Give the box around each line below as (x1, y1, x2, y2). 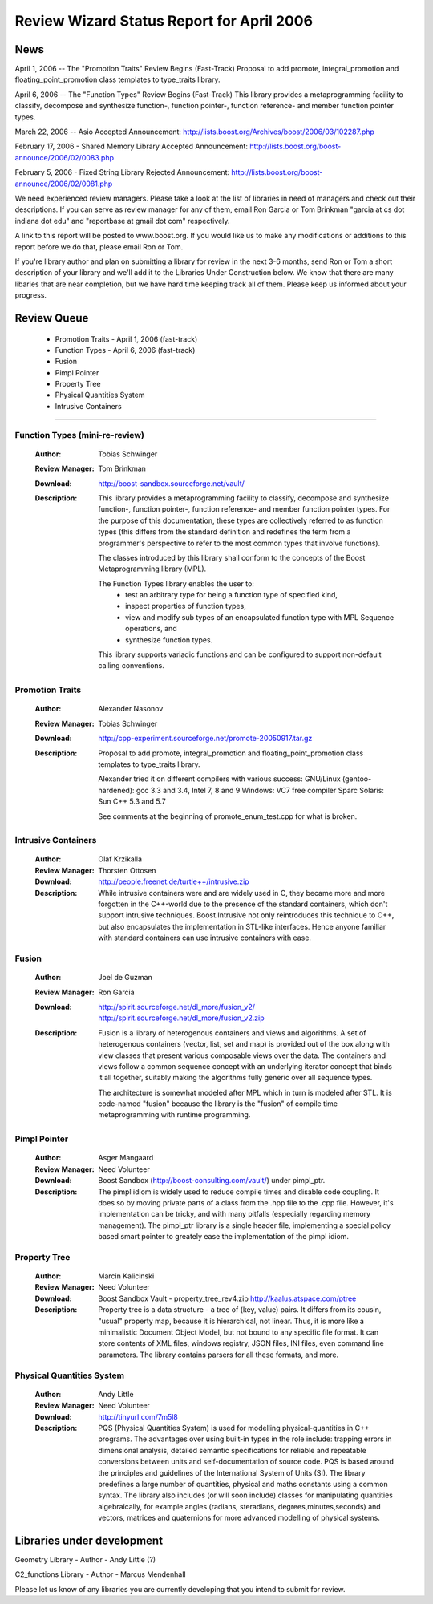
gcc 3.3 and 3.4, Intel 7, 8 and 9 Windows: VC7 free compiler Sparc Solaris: (136, 785, 385, 795)
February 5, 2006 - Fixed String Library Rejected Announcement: (14, 168, 230, 177)
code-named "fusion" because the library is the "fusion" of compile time (98, 1099, 338, 1108)
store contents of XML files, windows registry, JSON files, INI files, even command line (98, 1339, 384, 1348)
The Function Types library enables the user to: (98, 578, 254, 589)
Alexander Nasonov (98, 704, 164, 714)
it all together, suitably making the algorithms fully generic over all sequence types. (98, 1073, 373, 1083)
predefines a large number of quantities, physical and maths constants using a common (98, 1479, 388, 1489)
